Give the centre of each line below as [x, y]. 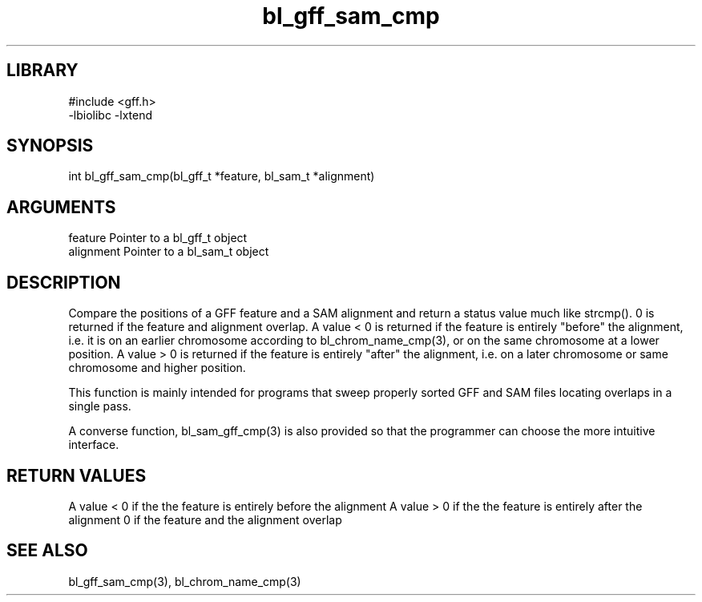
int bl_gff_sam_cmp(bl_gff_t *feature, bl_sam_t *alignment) [222, 176]
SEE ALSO [47, 551]
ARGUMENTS [61, 207]
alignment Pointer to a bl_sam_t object [169, 252]
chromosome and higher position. [157, 368]
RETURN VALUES [77, 475]
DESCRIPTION [64, 282]
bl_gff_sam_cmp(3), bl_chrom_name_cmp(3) [185, 581]
